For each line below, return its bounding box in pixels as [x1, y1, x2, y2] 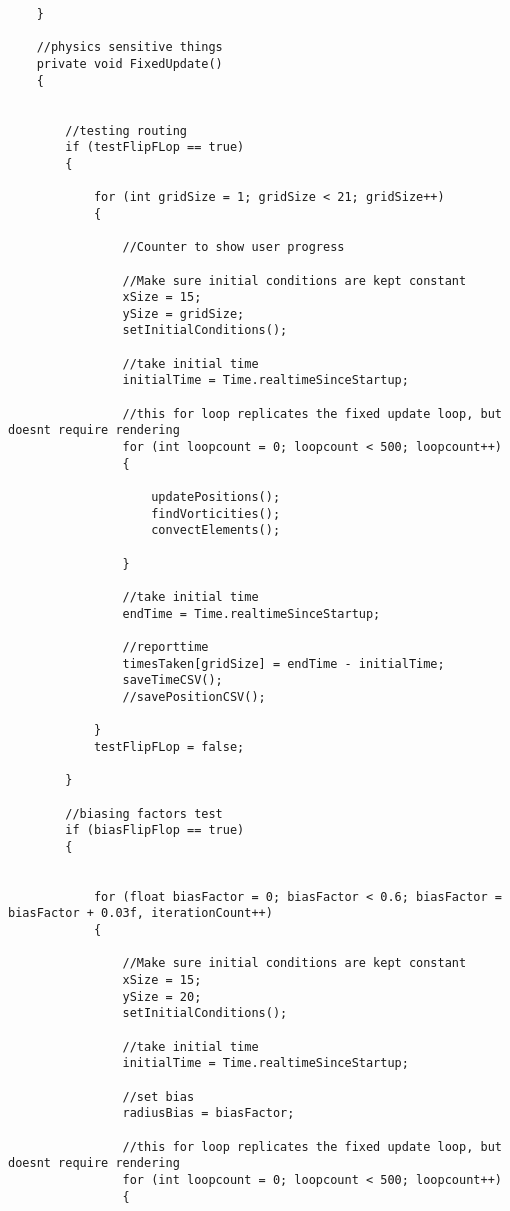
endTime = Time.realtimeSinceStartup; [122, 606, 381, 621]
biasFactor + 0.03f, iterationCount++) [8, 906, 273, 921]
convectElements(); [151, 523, 281, 538]
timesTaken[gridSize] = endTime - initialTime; [122, 656, 445, 671]
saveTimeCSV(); [122, 673, 223, 688]
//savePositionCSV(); [122, 689, 266, 704]
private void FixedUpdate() [36, 56, 223, 71]
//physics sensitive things [36, 40, 223, 55]
